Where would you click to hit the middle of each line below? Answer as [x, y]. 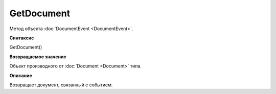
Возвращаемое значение [38, 57]
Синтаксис [22, 38]
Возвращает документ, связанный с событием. [61, 85]
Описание [21, 75]
